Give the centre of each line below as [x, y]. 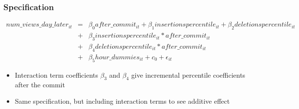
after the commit [40, 85]
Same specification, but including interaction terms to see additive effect [122, 101]
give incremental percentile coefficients [188, 75]
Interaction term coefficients [57, 75]
